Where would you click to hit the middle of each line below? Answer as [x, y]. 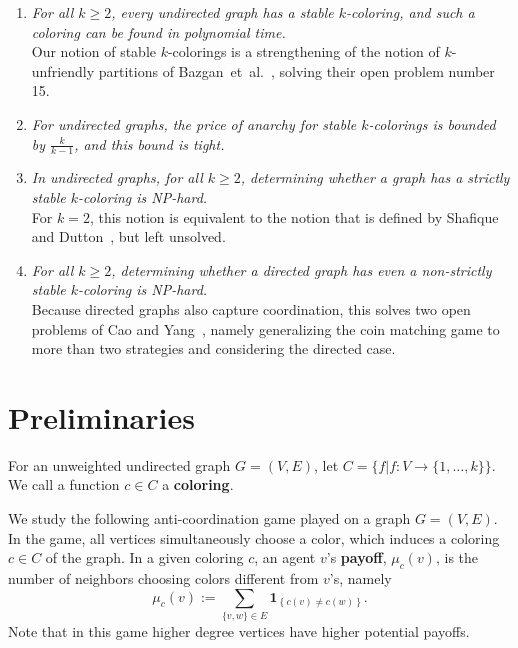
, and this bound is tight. [149, 143]
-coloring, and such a [410, 12]
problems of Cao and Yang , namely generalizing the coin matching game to [265, 328]
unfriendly [63, 70]
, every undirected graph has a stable [222, 12]
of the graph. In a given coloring [144, 557]
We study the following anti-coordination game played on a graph [209, 518]
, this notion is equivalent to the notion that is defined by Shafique [294, 216]
